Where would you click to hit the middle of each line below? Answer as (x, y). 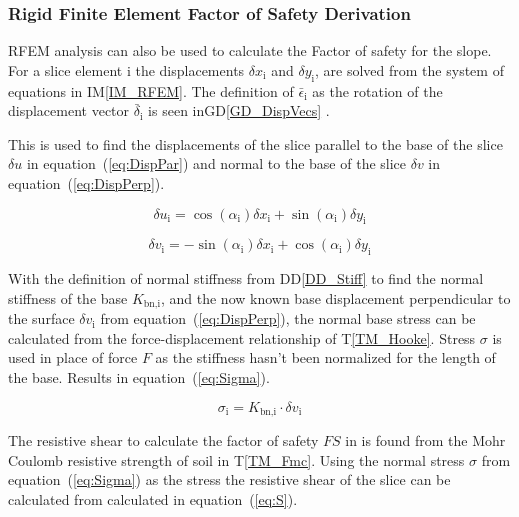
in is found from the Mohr (425, 440)
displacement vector (69, 110)
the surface (41, 318)
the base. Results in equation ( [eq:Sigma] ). (139, 377)
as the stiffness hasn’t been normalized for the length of (325, 357)
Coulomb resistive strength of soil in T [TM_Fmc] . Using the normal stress (236, 459)
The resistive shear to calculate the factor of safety (163, 440)
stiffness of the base (68, 297)
